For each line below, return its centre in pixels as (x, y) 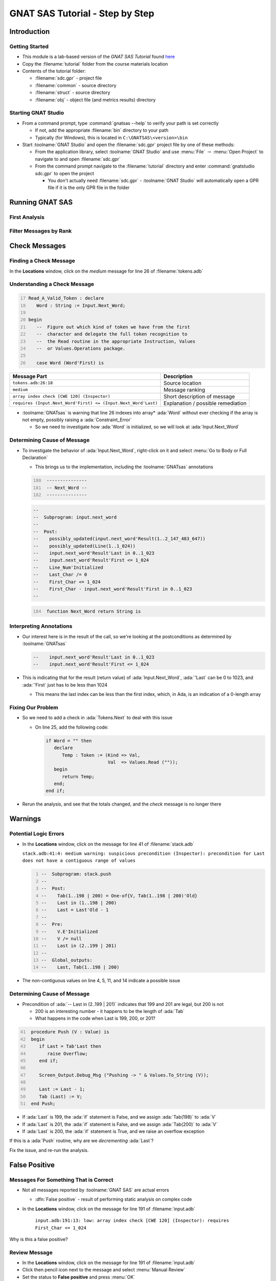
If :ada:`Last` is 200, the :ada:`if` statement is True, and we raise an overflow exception (113, 1131)
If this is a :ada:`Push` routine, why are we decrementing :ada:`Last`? (82, 1141)
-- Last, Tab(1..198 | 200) (80, 967)
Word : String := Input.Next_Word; (81, 305)
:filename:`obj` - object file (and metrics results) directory (95, 99)
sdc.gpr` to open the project (65, 173)
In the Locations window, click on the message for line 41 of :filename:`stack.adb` (108, 844)
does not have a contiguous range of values (79, 861)
